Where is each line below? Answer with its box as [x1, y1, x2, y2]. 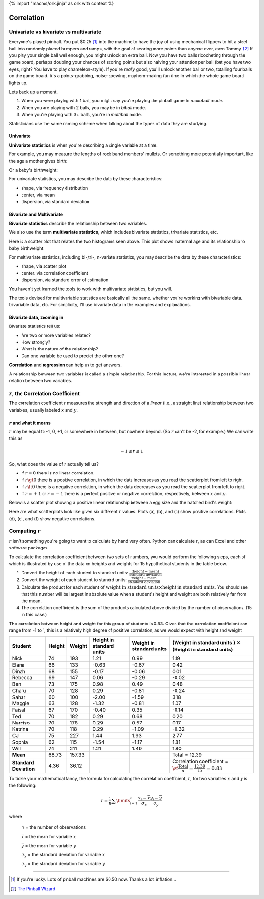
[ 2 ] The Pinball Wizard [10, 885, 56, 892]
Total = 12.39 [172, 751, 202, 758]
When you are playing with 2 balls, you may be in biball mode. [21, 104, 146, 110]
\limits [116, 798, 131, 803]
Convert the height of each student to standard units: [21, 570, 129, 575]
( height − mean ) [132, 569, 160, 574]
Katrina [12, 726, 29, 733]
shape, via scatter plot [21, 263, 66, 269]
